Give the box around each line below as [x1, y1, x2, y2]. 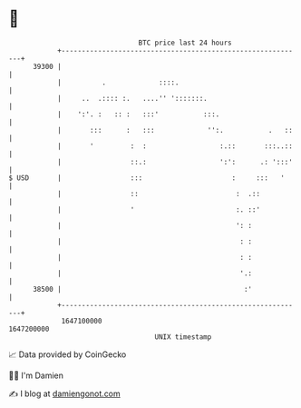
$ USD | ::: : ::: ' [8, 173, 285, 183]
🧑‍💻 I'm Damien [8, 370, 64, 381]
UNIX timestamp [154, 332, 212, 342]
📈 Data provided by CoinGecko [8, 349, 127, 360]
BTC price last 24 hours [138, 38, 232, 47]
